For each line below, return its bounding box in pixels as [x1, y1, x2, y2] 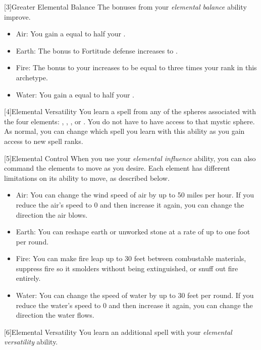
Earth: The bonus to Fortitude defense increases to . [16, 45, 178, 56]
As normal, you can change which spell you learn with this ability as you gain [4, 126, 245, 136]
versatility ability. [4, 336, 58, 347]
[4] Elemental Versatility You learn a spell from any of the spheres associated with [4, 106, 256, 117]
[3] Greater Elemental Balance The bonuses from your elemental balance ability [4, 2, 247, 12]
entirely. [16, 273, 41, 283]
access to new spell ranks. [4, 135, 83, 146]
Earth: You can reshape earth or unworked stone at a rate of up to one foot [16, 226, 250, 237]
